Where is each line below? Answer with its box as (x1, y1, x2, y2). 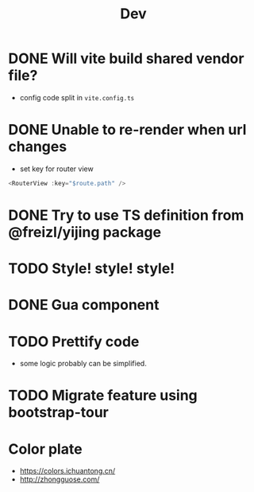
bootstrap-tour (8, 404, 109, 422)
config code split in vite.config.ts (19, 92, 135, 102)
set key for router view (19, 164, 94, 174)
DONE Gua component (8, 296, 160, 314)
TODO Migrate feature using (8, 387, 198, 404)
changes (8, 138, 67, 156)
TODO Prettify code (8, 332, 140, 350)
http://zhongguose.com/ (19, 474, 100, 484)
